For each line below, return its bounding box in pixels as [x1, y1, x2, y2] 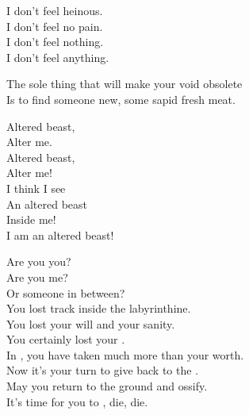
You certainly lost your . [6, 331, 125, 348]
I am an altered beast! [6, 226, 114, 243]
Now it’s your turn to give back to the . [6, 362, 199, 378]
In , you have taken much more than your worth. [6, 346, 244, 363]
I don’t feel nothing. [6, 33, 104, 50]
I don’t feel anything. [6, 48, 109, 65]
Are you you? [6, 253, 71, 270]
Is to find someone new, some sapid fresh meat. [6, 90, 236, 107]
